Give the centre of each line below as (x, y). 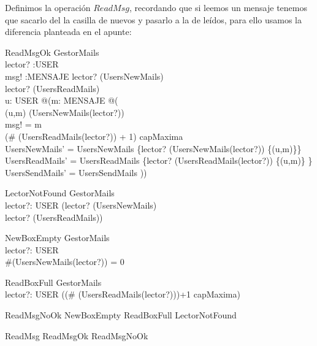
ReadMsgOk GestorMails (52, 52)
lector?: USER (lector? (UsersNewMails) (81, 205)
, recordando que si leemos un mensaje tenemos (218, 7)
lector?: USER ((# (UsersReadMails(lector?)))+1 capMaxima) (123, 294)
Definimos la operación (48, 7)
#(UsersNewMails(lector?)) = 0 (65, 262)
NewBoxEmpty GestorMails (57, 238)
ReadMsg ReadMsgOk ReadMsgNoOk (77, 335)
